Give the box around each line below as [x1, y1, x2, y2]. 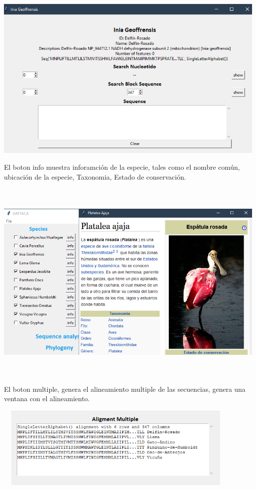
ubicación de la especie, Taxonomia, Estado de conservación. [4, 171, 186, 182]
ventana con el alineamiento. [4, 393, 90, 404]
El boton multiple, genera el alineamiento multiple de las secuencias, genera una [4, 383, 246, 394]
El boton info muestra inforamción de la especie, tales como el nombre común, [4, 161, 240, 172]
